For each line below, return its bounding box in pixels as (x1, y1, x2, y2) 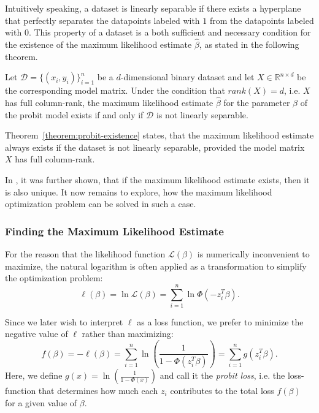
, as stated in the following (199, 38, 299, 50)
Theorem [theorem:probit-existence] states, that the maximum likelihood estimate (5, 129, 314, 142)
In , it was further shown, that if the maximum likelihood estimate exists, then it (5, 173, 310, 186)
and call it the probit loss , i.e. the (159, 369, 285, 381)
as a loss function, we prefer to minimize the (137, 315, 304, 328)
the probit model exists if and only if (5, 108, 144, 121)
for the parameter (223, 96, 290, 108)
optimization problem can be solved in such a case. (5, 197, 196, 210)
